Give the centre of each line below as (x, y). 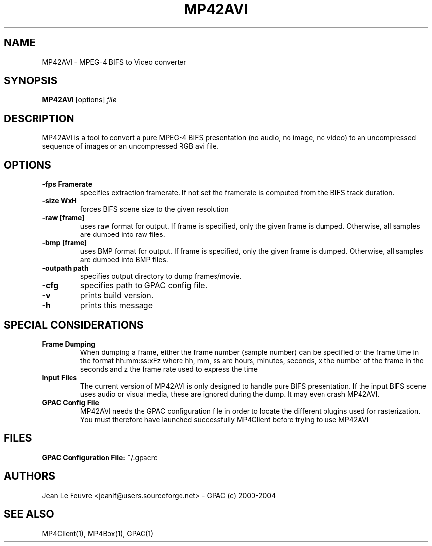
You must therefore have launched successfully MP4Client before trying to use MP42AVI (224, 419)
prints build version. (117, 295)
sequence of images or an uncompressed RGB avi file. (130, 146)
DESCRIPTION (39, 118)
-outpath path (65, 268)
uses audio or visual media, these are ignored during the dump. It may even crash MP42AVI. (230, 394)
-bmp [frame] (65, 243)
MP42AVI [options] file (79, 100)
